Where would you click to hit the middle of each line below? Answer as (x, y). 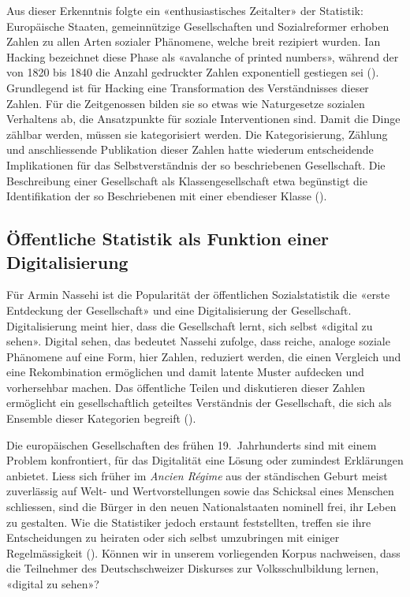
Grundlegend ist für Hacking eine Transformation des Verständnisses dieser (188, 87)
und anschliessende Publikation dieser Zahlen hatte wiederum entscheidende (190, 149)
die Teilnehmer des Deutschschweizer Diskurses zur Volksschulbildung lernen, (193, 568)
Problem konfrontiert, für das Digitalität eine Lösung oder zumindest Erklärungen (205, 460)
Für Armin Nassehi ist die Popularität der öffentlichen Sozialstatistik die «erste (198, 295)
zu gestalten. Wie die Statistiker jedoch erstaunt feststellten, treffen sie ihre (189, 522)
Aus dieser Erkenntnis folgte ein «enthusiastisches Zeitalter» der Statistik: (185, 10)
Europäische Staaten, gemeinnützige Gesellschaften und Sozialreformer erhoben (198, 26)
